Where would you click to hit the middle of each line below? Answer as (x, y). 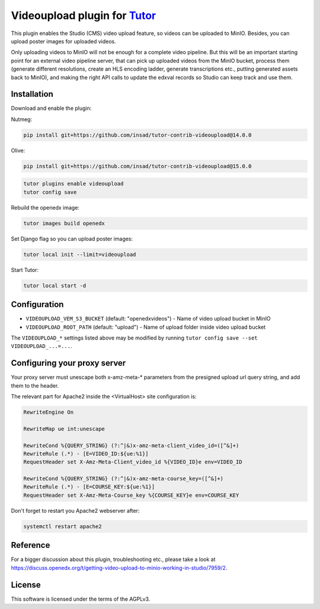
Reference (31, 545)
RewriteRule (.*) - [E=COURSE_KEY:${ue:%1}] (89, 487)
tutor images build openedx (64, 223)
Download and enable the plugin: (51, 108)
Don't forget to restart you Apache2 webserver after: (75, 510)
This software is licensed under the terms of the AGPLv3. (81, 599)
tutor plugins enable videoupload (73, 184)
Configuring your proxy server (68, 363)
